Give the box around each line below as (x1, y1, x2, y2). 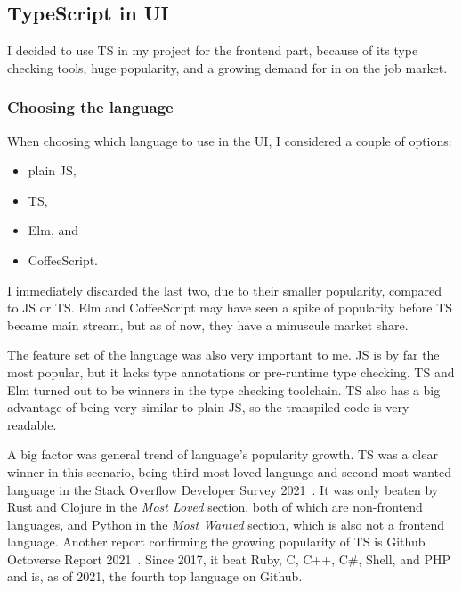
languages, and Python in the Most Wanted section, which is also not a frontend (7, 514, 445, 533)
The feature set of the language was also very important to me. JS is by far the (7, 345, 440, 364)
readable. (7, 415, 57, 433)
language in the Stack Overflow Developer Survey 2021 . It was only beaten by (7, 480, 439, 498)
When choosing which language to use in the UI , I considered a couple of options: (7, 131, 452, 150)
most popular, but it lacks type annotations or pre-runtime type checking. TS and (7, 362, 455, 381)
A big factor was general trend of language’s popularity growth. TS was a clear (7, 445, 438, 464)
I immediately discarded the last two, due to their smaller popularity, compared (7, 280, 442, 299)
